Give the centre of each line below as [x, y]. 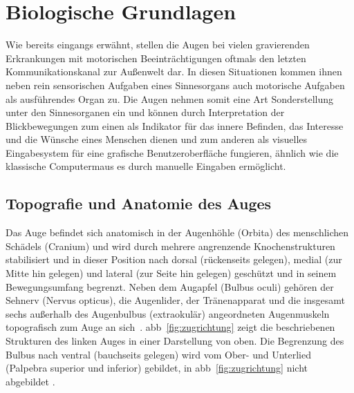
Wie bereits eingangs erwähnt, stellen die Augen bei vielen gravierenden [158, 45]
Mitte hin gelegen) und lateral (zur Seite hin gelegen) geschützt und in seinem [171, 273]
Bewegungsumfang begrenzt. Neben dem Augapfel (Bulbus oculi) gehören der [170, 286]
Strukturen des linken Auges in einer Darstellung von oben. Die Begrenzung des [175, 341]
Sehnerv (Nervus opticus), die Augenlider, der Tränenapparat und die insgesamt [175, 300]
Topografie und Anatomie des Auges [139, 203]
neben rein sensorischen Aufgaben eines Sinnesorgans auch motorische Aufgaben [175, 85]
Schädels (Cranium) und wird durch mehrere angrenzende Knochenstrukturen [170, 246]
